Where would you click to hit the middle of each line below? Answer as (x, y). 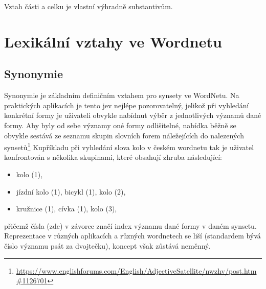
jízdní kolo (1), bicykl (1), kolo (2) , (71, 191)
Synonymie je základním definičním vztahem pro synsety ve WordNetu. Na (122, 95)
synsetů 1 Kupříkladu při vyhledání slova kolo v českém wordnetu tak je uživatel (129, 146)
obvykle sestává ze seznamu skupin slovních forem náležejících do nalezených (124, 135)
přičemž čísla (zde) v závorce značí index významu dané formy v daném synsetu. (130, 225)
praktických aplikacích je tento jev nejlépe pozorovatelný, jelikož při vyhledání (127, 105)
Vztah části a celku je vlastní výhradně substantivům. (88, 6)
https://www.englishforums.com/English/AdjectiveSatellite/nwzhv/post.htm (136, 270)
